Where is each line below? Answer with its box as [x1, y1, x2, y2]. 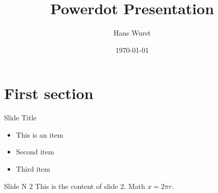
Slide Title [4, 112, 37, 123]
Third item [16, 164, 50, 174]
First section [4, 83, 94, 104]
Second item [16, 146, 54, 157]
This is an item [16, 129, 64, 140]
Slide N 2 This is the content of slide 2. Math [4, 180, 145, 191]
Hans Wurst [113, 27, 151, 38]
